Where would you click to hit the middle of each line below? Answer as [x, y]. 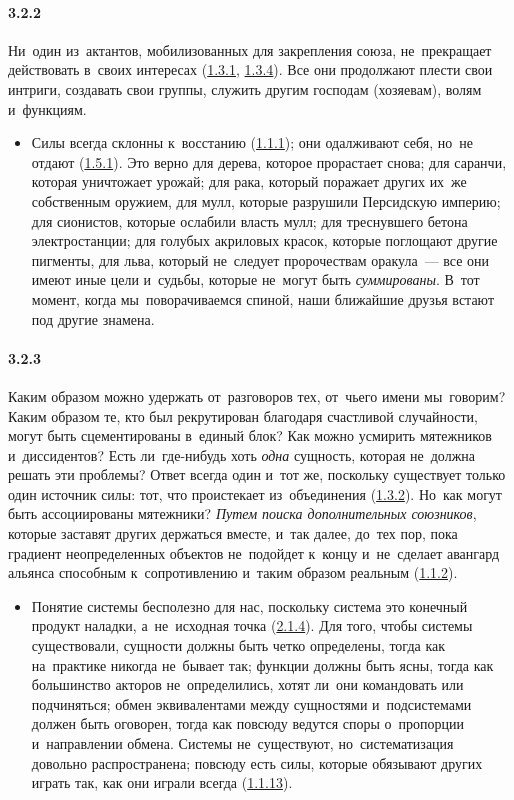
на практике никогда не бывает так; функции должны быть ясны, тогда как [262, 664]
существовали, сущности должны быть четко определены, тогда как [238, 645]
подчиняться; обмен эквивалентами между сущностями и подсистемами [251, 703]
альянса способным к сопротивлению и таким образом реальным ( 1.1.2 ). [233, 572]
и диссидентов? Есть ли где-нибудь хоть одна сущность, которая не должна [242, 454]
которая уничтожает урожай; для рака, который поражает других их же [249, 181]
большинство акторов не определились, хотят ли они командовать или [247, 684]
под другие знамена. [93, 318]
